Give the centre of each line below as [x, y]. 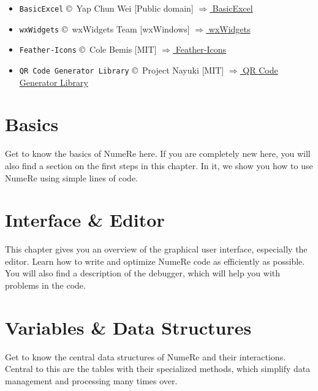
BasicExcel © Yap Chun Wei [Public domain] [106, 8]
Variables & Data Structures [128, 327]
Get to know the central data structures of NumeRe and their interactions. [146, 356]
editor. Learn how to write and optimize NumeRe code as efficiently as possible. [155, 261]
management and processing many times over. [91, 380]
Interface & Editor [85, 220]
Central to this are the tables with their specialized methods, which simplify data [158, 369]
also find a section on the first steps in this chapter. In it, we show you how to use [159, 165]
